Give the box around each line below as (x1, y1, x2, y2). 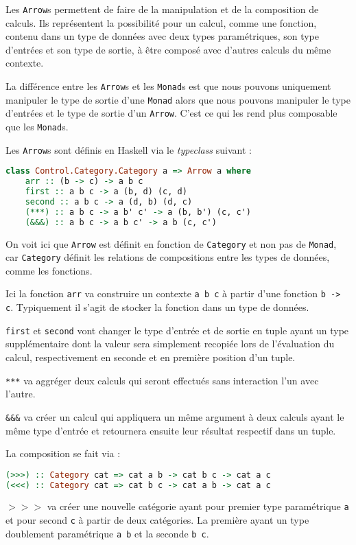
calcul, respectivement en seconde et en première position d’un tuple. (5, 350, 296, 364)
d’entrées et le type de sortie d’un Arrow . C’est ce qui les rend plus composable (5, 106, 337, 120)
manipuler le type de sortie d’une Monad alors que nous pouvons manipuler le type (5, 92, 351, 106)
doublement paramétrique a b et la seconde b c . (5, 526, 209, 540)
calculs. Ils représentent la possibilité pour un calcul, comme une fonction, (5, 15, 317, 30)
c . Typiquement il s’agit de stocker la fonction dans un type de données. (5, 300, 309, 314)
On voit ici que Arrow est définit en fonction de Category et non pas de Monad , (5, 236, 337, 251)
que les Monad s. (5, 119, 69, 133)
